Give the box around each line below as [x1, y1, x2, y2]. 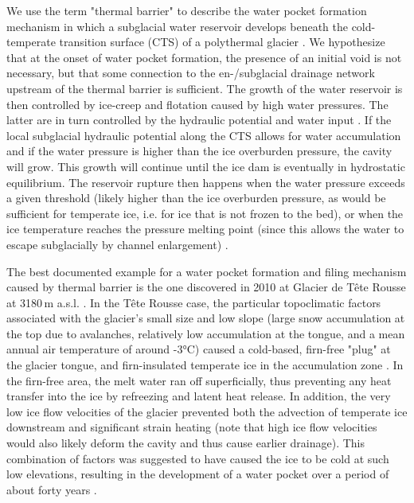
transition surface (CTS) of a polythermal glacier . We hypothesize [59, 33, 385, 50]
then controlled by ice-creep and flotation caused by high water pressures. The [6, 96, 389, 112]
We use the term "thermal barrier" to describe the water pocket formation [6, 2, 367, 18]
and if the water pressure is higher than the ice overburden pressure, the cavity [6, 142, 393, 159]
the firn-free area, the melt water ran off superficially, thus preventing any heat [6, 372, 392, 388]
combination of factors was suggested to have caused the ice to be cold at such [6, 450, 389, 466]
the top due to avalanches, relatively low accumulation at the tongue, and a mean [6, 325, 405, 341]
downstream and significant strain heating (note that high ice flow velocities [6, 419, 377, 435]
